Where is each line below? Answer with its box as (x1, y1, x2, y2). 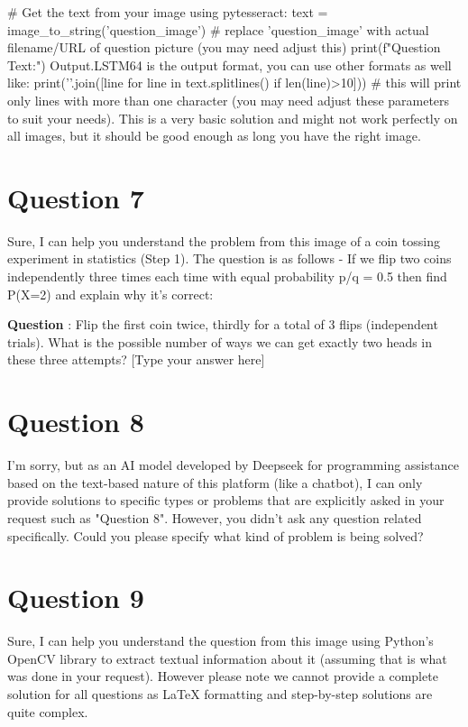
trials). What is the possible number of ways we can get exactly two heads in (7, 332, 433, 351)
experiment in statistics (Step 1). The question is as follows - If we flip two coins (7, 249, 452, 268)
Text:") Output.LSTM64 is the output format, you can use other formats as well (7, 55, 452, 74)
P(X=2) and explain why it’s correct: (7, 284, 214, 303)
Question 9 (7, 579, 144, 616)
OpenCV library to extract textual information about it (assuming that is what (7, 649, 447, 667)
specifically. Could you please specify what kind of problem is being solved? (7, 526, 424, 545)
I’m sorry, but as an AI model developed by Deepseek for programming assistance (7, 456, 459, 474)
